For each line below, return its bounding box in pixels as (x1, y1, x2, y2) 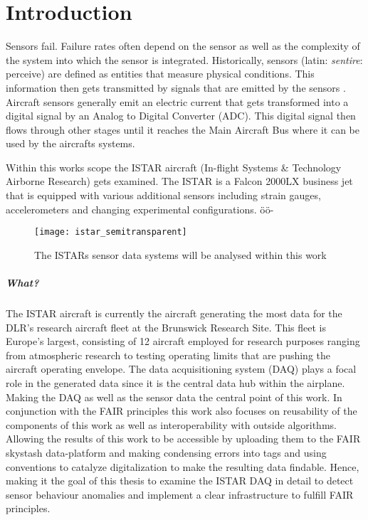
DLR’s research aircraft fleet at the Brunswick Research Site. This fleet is (6, 319, 326, 334)
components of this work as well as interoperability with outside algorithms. (6, 417, 337, 432)
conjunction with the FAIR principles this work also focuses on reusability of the (6, 403, 357, 418)
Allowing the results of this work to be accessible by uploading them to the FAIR (6, 431, 361, 446)
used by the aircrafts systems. (6, 136, 135, 151)
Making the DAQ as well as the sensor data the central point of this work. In (6, 389, 342, 404)
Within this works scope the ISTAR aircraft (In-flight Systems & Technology (6, 159, 342, 174)
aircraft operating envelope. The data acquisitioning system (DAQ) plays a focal (6, 361, 357, 376)
